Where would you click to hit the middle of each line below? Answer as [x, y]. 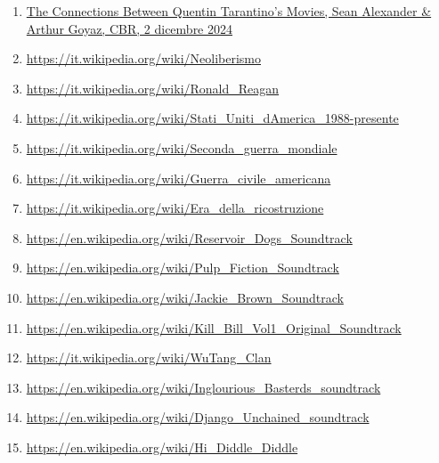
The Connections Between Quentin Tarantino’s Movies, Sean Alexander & [229, 11]
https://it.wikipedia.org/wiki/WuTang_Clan [149, 357]
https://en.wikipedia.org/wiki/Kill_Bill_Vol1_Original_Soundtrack [214, 327]
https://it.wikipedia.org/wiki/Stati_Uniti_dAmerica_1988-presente [212, 118]
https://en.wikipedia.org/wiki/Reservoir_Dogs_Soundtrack [189, 237]
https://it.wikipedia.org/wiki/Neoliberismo [143, 58]
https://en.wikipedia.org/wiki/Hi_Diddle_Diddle [162, 447]
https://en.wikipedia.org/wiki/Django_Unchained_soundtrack [198, 417]
